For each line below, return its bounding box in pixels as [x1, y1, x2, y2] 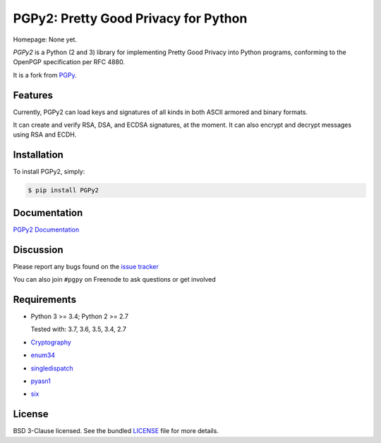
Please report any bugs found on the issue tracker [13, 262, 159, 270]
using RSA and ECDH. [13, 130, 77, 139]
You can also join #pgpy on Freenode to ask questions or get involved [13, 275, 216, 284]
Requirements [13, 293, 77, 306]
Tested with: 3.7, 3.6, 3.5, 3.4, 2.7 [30, 325, 127, 334]
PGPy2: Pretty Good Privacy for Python [13, 11, 248, 26]
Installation [13, 149, 64, 161]
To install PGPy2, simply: [13, 168, 85, 176]
